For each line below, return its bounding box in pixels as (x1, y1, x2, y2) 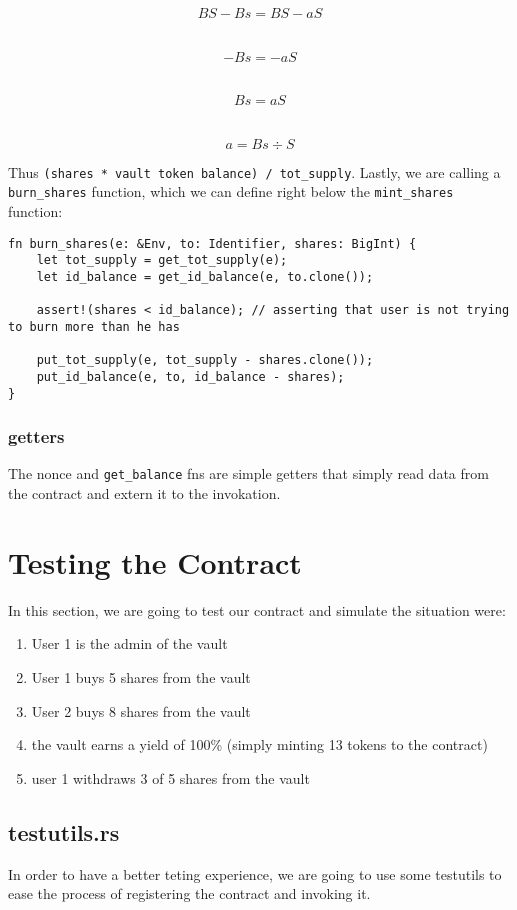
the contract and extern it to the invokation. (8, 483, 281, 504)
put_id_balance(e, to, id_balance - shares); (36, 369, 345, 384)
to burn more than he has (8, 319, 180, 334)
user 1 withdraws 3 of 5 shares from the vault (31, 767, 310, 788)
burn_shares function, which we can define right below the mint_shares (8, 181, 454, 202)
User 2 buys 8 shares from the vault (31, 700, 251, 721)
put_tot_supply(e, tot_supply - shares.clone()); (36, 353, 374, 368)
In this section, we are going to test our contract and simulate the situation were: (8, 599, 506, 620)
